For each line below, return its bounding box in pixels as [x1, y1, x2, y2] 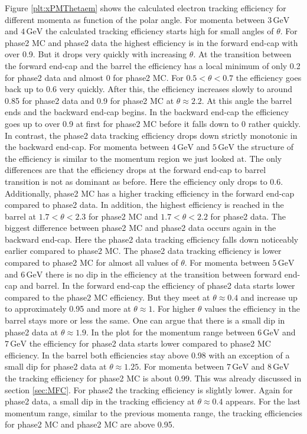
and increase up [240, 291, 298, 303]
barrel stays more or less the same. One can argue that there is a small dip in [5, 314, 285, 327]
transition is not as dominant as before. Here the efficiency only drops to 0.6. [5, 175, 283, 187]
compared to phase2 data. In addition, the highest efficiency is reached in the [5, 198, 284, 211]
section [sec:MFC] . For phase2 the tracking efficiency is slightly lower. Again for [5, 383, 293, 396]
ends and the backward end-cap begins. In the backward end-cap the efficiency [5, 106, 289, 118]
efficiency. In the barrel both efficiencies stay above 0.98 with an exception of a [5, 348, 290, 361]
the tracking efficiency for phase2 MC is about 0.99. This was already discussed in [5, 372, 302, 384]
